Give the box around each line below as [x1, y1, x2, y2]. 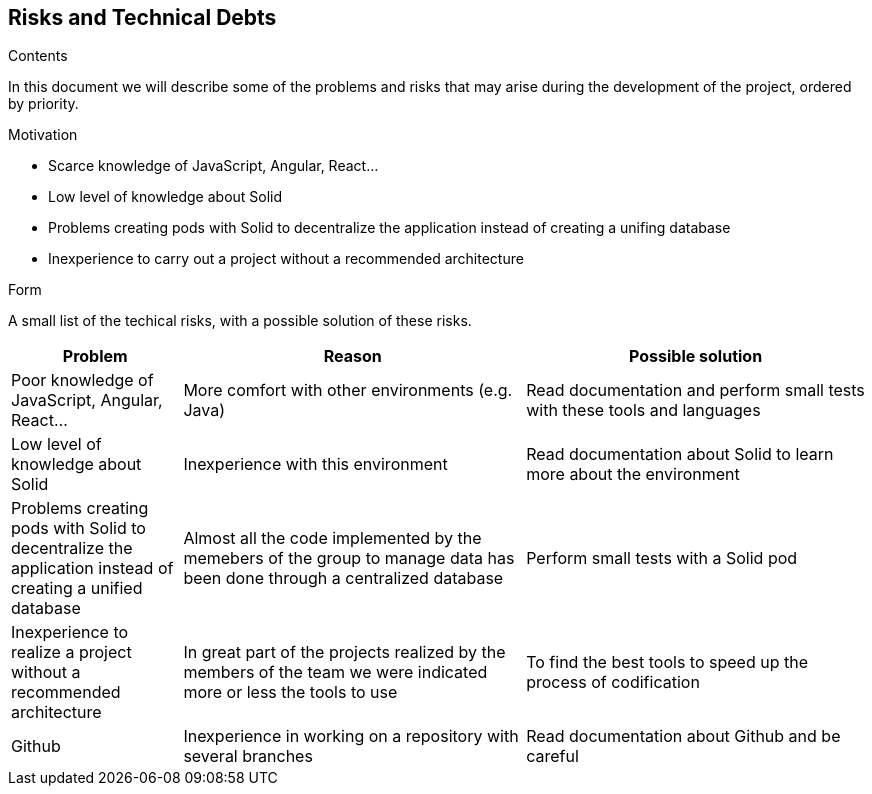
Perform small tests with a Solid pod [526, 548, 798, 569]
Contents [8, 47, 68, 65]
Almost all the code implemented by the [183, 528, 482, 549]
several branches [183, 746, 313, 767]
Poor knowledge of [11, 370, 154, 391]
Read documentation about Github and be [526, 726, 841, 747]
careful [526, 746, 579, 767]
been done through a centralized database [183, 568, 504, 589]
